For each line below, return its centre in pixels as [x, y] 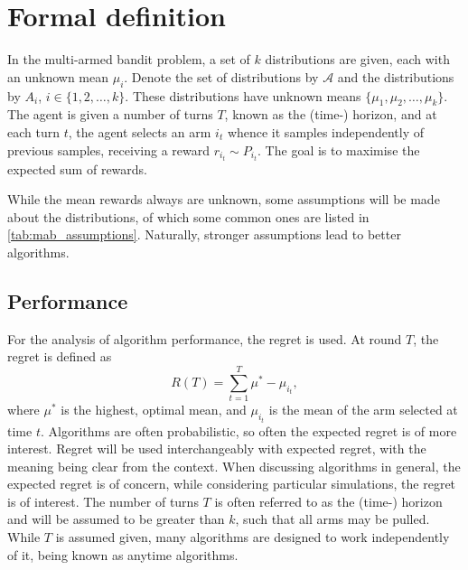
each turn [33, 131]
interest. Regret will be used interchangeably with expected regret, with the [217, 449]
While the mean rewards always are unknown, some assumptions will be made [224, 199]
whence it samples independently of [326, 131]
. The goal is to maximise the [339, 150]
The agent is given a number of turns [110, 114]
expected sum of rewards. [77, 168]
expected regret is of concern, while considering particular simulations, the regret [232, 484]
